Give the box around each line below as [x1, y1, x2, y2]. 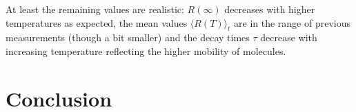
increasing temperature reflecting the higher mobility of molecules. [6, 43, 286, 58]
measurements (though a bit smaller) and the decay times [6, 30, 250, 45]
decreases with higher [224, 2, 315, 16]
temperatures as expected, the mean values [6, 15, 188, 30]
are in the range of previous [234, 15, 351, 30]
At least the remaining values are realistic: [6, 2, 184, 16]
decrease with [260, 30, 317, 45]
